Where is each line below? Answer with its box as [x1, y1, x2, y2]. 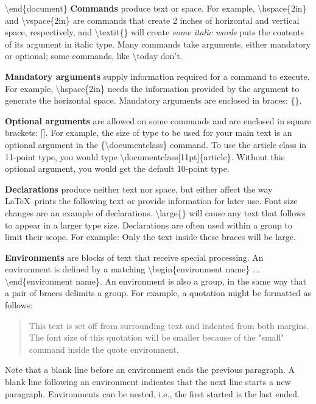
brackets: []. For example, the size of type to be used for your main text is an [5, 126, 292, 139]
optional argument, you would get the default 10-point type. [5, 162, 230, 175]
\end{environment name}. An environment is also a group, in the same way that [5, 274, 306, 287]
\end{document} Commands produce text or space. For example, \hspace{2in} [5, 2, 307, 14]
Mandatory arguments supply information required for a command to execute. [5, 69, 310, 82]
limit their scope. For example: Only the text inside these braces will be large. [5, 230, 296, 243]
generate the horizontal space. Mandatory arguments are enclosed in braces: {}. [5, 94, 302, 107]
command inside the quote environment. [29, 342, 179, 355]
